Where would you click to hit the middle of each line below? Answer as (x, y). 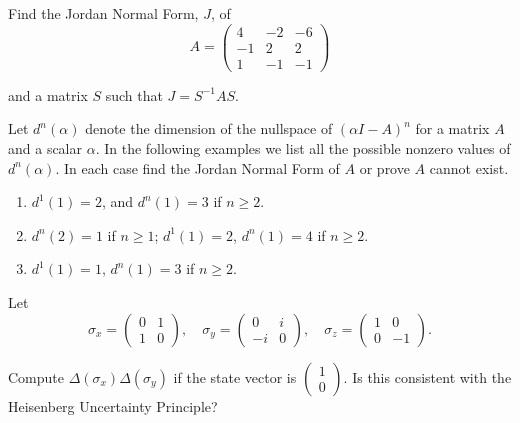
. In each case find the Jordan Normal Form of (197, 167)
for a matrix (452, 128)
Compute (36, 376)
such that (134, 94)
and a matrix (48, 94)
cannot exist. (469, 167)
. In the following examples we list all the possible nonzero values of (303, 147)
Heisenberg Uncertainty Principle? (113, 405)
